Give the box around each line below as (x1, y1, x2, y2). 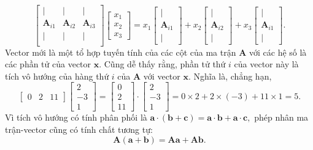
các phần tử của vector (5, 58, 91, 70)
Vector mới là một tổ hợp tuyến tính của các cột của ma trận (5, 45, 236, 58)
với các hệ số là (249, 45, 307, 58)
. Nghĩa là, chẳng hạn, (188, 69, 272, 82)
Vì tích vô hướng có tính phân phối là (5, 111, 147, 124)
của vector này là (234, 58, 299, 70)
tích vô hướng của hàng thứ (5, 69, 109, 82)
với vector (143, 69, 180, 82)
